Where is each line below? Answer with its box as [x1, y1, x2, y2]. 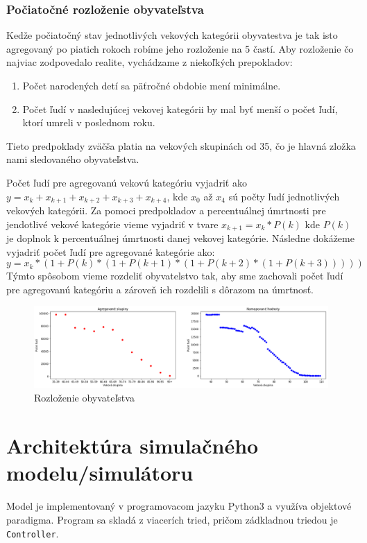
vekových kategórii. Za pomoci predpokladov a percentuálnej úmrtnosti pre [6, 203, 326, 218]
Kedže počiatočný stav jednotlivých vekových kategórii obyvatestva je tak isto [6, 28, 338, 42]
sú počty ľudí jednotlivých [228, 189, 340, 203]
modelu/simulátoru [6, 458, 194, 487]
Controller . [6, 526, 59, 540]
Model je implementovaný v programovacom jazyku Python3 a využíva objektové [6, 499, 352, 513]
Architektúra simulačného [6, 431, 259, 460]
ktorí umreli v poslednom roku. [22, 115, 155, 130]
